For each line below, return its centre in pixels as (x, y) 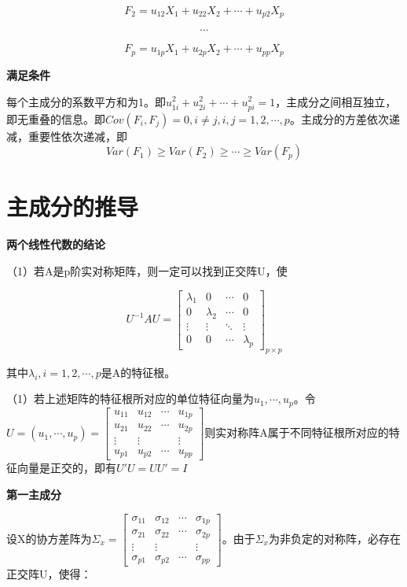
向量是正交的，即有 (66, 468)
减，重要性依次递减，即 (67, 136)
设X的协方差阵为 (49, 538)
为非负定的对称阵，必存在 (334, 538)
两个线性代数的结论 (56, 244)
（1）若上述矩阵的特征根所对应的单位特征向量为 (130, 399)
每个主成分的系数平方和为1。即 (86, 101)
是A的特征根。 (138, 372)
